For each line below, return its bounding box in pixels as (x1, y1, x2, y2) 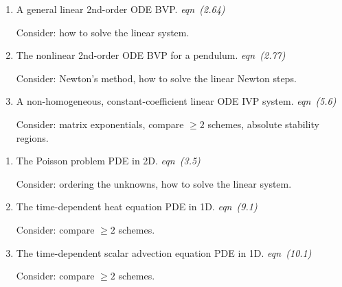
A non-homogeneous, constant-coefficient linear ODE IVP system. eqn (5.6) (16, 94, 337, 108)
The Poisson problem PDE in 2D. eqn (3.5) (16, 153, 201, 168)
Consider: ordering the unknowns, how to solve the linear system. (16, 176, 292, 190)
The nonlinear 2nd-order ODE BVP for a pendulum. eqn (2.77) (16, 48, 286, 62)
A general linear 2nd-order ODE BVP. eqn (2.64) (16, 2, 225, 16)
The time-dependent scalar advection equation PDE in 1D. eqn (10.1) (16, 245, 312, 260)
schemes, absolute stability (207, 116, 319, 131)
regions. (16, 130, 49, 145)
